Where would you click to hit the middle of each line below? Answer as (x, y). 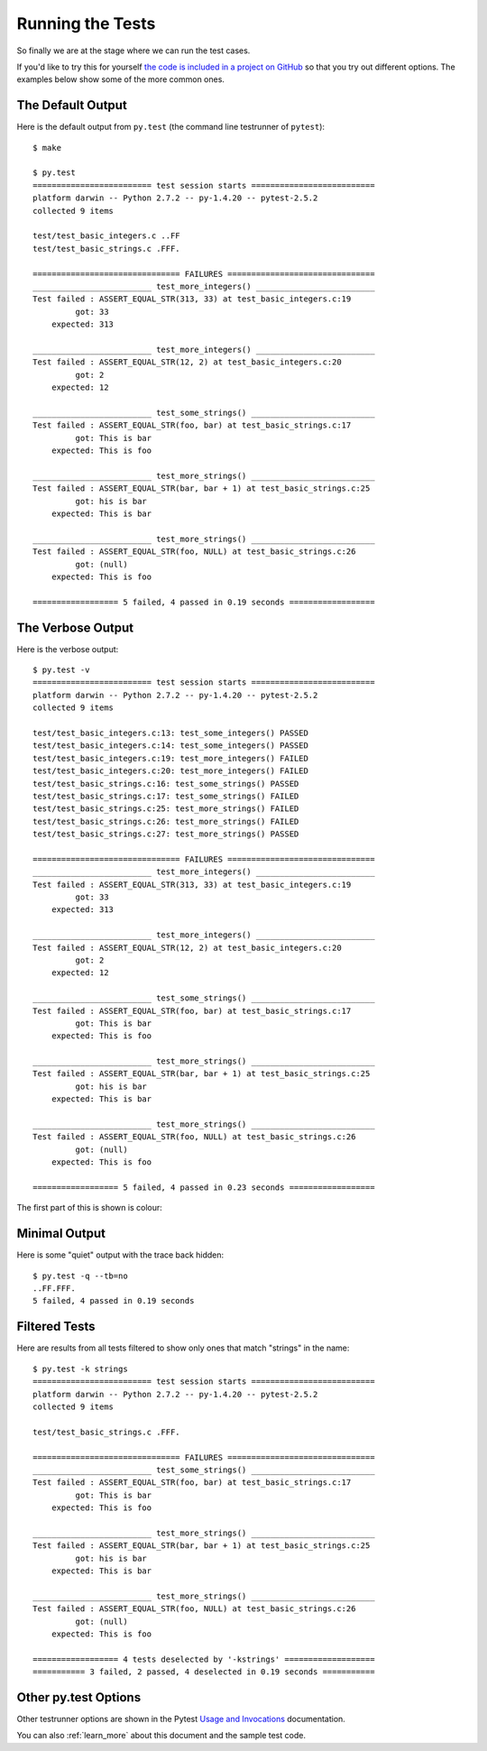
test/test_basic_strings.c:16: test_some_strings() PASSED (166, 783)
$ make (47, 147)
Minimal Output (61, 1234)
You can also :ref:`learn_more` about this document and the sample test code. (161, 1736)
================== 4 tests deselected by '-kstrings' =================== (204, 1659)
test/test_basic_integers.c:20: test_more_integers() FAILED (170, 771)
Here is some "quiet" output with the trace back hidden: (120, 1255)
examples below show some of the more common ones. (121, 79)
